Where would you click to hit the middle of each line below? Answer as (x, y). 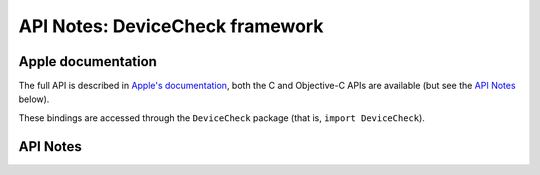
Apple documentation (87, 61)
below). (34, 99)
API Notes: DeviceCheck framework (171, 26)
